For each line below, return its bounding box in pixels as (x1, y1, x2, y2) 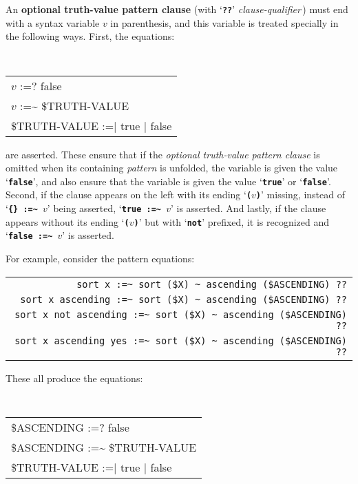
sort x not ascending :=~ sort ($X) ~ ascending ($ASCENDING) (14, 308, 347, 320)
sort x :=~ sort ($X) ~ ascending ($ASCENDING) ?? (76, 278, 347, 290)
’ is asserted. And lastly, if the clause (170, 201, 326, 215)
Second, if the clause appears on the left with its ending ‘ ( (6, 187, 252, 202)
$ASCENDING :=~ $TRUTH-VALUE (11, 439, 197, 455)
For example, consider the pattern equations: (6, 251, 195, 265)
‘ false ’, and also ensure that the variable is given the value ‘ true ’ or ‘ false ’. (6, 173, 331, 188)
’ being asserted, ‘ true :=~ (47, 201, 162, 215)
